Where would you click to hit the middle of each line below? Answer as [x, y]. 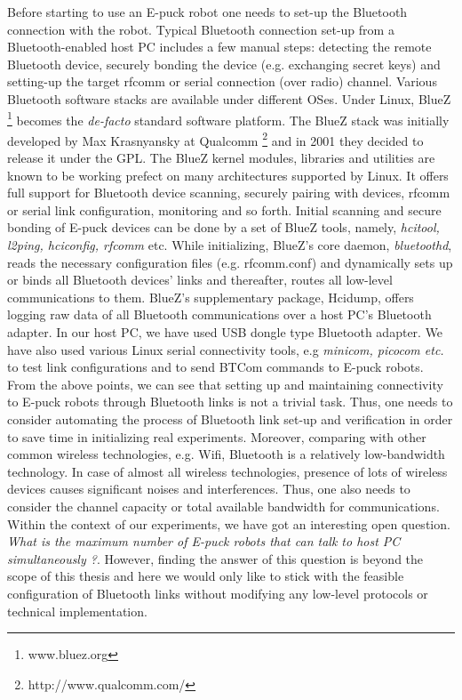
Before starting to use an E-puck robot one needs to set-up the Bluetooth [207, 12]
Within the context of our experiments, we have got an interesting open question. [229, 523]
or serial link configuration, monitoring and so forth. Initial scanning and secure [224, 209]
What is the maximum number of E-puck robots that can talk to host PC [204, 541]
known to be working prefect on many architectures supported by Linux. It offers [228, 175]
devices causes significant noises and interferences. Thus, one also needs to [209, 489]
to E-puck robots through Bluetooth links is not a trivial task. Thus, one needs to [230, 402]
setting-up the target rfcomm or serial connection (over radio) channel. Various [222, 81]
